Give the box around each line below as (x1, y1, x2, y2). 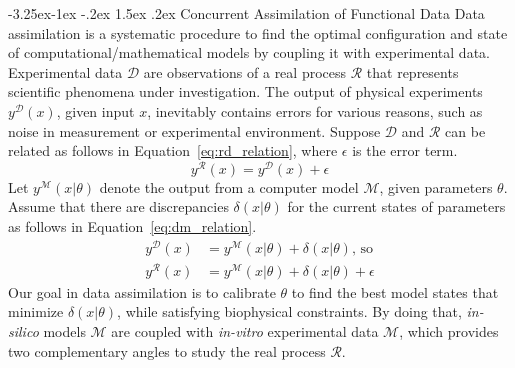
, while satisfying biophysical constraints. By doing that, (117, 301, 462, 322)
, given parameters (379, 176, 493, 197)
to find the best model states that (291, 281, 499, 302)
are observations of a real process (143, 61, 347, 82)
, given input (56, 100, 135, 121)
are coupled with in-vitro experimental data (111, 321, 379, 342)
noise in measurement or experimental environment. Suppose (8, 120, 381, 141)
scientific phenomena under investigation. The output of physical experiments (8, 81, 483, 102)
